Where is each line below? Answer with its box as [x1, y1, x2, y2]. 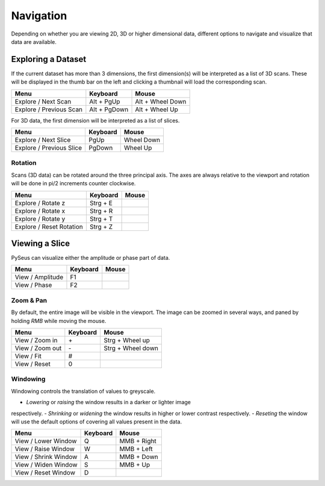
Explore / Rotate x [14, 206, 66, 215]
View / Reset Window [14, 469, 75, 477]
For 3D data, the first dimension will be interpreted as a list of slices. [11, 117, 180, 124]
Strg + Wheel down [103, 343, 159, 352]
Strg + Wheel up [103, 336, 150, 344]
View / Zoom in [14, 336, 58, 344]
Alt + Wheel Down [135, 97, 187, 105]
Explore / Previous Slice [14, 144, 82, 152]
